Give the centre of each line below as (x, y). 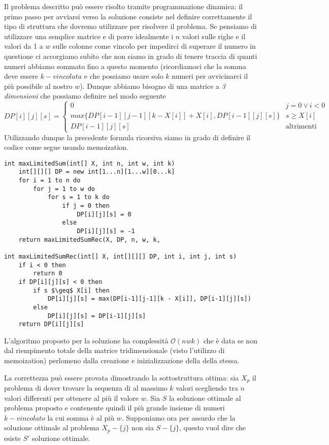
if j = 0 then (86, 206)
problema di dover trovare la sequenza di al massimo (86, 388)
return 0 (48, 274)
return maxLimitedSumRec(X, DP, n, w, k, (89, 240)
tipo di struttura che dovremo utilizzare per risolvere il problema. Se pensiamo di (130, 26)
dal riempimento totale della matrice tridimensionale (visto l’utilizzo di (114, 350)
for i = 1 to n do (50, 181)
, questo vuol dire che (212, 427)
